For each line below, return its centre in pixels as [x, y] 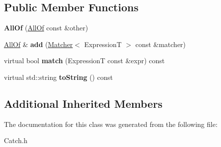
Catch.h [16, 140]
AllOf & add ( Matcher [39, 44]
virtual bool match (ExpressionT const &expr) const [84, 61]
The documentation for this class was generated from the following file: [111, 124]
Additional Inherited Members [83, 103]
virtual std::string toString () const [58, 77]
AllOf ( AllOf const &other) [46, 28]
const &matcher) [161, 44]
